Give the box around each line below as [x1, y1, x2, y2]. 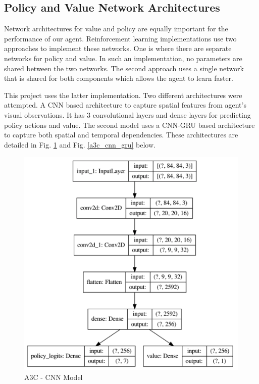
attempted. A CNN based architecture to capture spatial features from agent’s [4, 100, 246, 110]
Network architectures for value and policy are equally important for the [4, 23, 228, 34]
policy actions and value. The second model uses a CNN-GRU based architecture [4, 119, 255, 130]
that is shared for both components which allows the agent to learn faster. [4, 73, 233, 83]
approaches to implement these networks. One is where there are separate [4, 43, 232, 54]
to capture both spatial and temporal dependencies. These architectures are [4, 129, 238, 140]
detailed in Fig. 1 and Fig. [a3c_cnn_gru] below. [4, 139, 156, 150]
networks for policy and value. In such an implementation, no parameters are [4, 53, 242, 63]
